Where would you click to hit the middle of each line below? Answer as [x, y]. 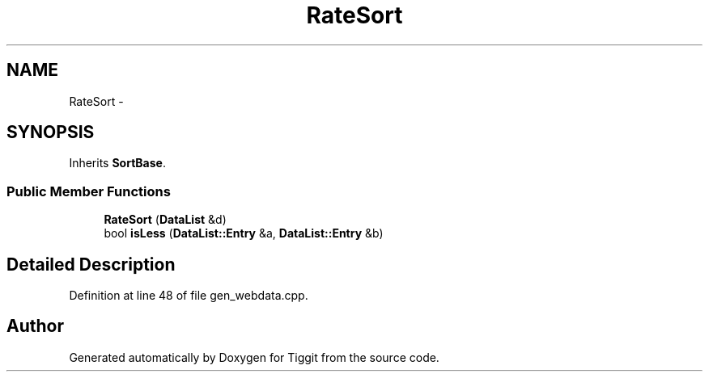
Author [35, 326]
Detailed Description [91, 264]
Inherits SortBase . [117, 163]
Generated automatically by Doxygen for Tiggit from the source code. [254, 357]
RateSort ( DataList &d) [165, 220]
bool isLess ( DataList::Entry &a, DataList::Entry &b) [244, 233]
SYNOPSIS [51, 132]
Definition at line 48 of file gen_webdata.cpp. [189, 296]
